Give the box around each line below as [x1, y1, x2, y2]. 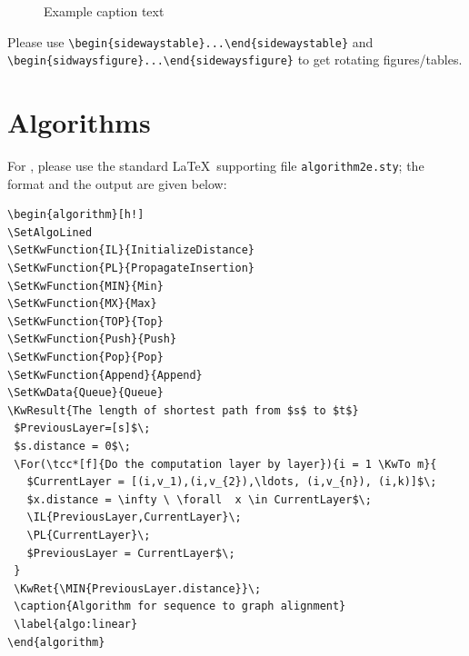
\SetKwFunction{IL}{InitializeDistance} [7, 244, 255, 257]
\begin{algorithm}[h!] [7, 208, 145, 222]
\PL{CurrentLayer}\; [26, 528, 151, 542]
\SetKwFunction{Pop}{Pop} [7, 351, 164, 364]
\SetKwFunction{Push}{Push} [7, 333, 177, 346]
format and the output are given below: [7, 174, 227, 193]
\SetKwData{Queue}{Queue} [7, 386, 164, 400]
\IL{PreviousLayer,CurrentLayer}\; [26, 511, 242, 524]
